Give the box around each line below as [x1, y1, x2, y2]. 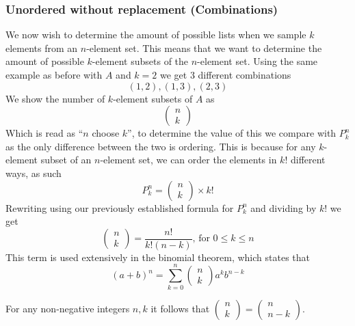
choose [92, 126, 120, 140]
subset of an [40, 152, 92, 167]
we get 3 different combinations [159, 68, 291, 81]
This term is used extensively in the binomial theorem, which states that [5, 249, 311, 264]
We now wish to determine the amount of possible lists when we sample [5, 27, 306, 42]
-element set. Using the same [197, 54, 318, 68]
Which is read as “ [5, 126, 83, 140]
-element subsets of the [92, 54, 189, 68]
